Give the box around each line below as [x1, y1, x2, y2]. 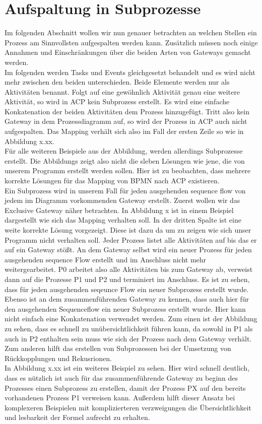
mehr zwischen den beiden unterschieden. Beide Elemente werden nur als [5, 77, 230, 87]
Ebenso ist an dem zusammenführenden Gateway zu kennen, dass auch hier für [5, 294, 249, 304]
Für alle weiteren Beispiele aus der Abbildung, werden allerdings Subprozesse [5, 146, 243, 156]
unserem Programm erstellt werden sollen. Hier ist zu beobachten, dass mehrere [5, 165, 251, 176]
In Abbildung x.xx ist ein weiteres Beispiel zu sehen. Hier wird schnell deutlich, [5, 363, 250, 373]
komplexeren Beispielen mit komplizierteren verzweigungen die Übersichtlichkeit [5, 402, 251, 412]
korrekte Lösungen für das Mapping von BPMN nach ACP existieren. [5, 175, 220, 186]
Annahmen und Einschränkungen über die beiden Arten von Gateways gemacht [5, 47, 251, 57]
